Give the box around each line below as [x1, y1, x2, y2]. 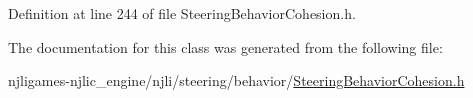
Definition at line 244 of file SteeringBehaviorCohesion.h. [8, 3, 356, 23]
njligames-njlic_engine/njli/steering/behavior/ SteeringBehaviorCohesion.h [8, 70, 465, 91]
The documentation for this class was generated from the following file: [8, 36, 443, 57]
